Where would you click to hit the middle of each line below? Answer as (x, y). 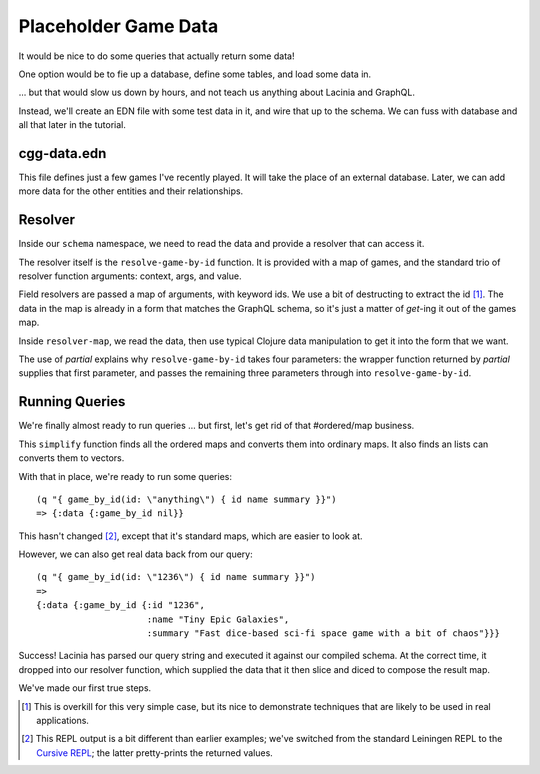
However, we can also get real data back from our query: (136, 554)
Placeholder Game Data (118, 26)
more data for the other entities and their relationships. (131, 191)
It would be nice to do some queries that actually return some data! (156, 56)
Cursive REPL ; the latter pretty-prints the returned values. (155, 752)
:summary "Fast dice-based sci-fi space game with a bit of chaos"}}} (323, 633)
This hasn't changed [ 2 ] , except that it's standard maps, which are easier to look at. (191, 536)
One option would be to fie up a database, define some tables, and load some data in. (195, 74)
